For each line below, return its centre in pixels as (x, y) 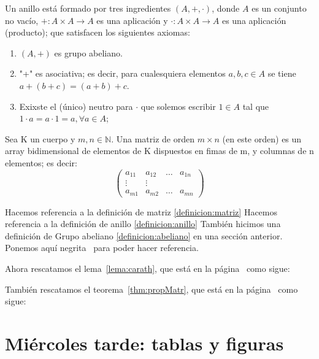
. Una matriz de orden (153, 138)
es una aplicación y (132, 20)
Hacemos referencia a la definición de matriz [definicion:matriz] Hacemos (141, 211)
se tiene (282, 73)
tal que (256, 106)
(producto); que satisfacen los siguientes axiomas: (98, 32)
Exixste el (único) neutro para (76, 106)
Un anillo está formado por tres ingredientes (88, 8)
